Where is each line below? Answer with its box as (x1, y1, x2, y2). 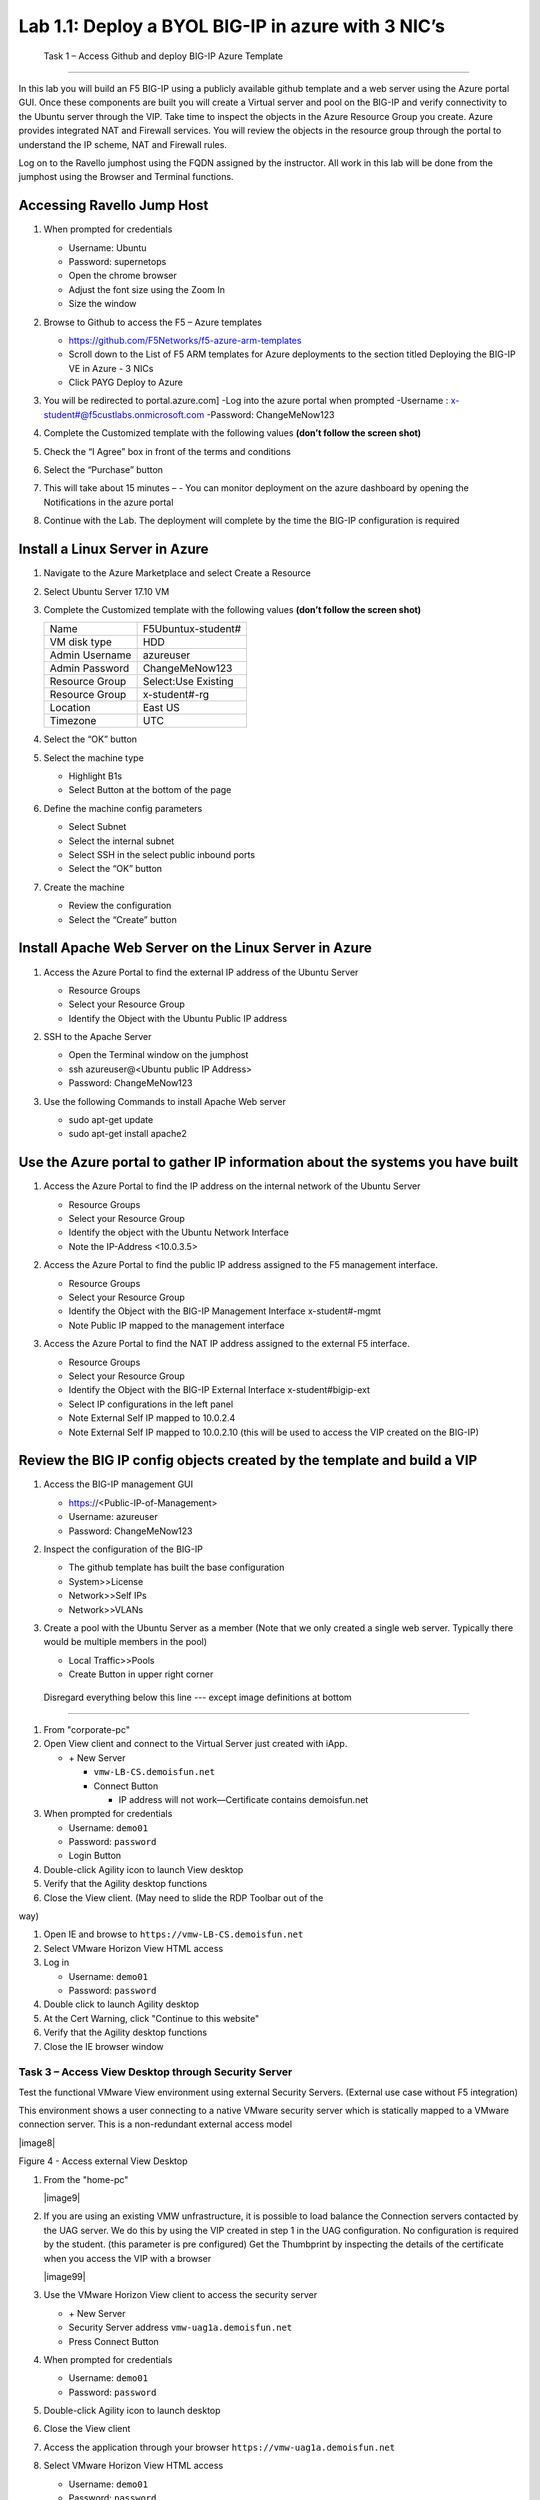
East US (142, 701, 180, 715)
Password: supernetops (68, 255, 167, 267)
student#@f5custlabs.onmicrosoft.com (43, 408, 205, 420)
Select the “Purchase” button (43, 464, 164, 476)
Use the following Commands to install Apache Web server (43, 1095, 287, 1107)
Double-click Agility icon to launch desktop (43, 2405, 221, 2417)
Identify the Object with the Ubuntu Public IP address (68, 1012, 288, 1024)
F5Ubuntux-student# (142, 622, 242, 636)
